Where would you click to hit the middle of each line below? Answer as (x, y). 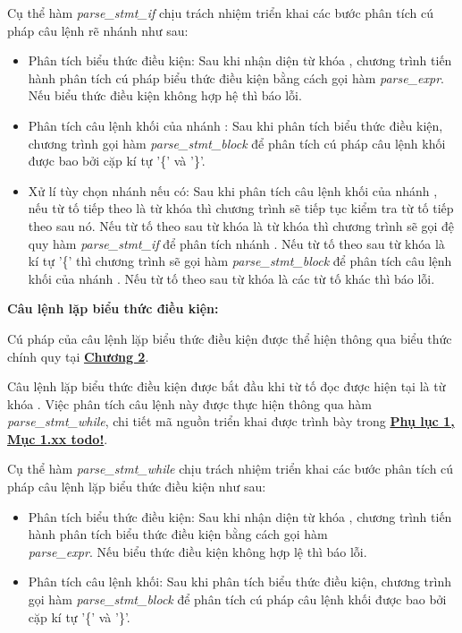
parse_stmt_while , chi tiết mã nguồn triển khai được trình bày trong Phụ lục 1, (231, 421)
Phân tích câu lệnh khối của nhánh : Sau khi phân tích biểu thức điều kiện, (235, 125)
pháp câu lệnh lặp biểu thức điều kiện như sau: (137, 487)
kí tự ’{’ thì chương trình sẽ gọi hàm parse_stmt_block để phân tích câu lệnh (240, 261)
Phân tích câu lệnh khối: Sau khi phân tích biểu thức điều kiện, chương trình (240, 582)
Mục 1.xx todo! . (58, 438)
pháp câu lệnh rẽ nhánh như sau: (98, 30)
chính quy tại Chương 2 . (78, 356)
